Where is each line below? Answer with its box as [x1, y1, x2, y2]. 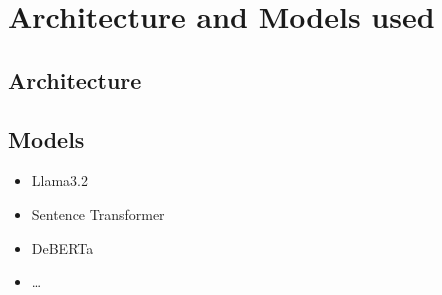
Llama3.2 [31, 170, 88, 191]
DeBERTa [31, 237, 94, 258]
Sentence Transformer [31, 203, 165, 224]
